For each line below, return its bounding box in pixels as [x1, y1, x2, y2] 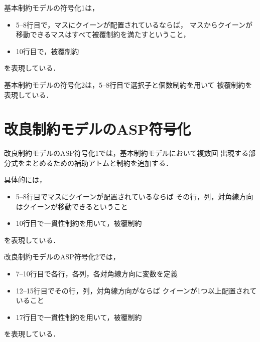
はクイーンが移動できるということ [16, 201, 128, 211]
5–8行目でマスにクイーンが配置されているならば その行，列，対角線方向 [16, 191, 253, 202]
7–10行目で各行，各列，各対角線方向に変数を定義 [16, 268, 178, 279]
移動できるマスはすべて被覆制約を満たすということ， [16, 29, 190, 40]
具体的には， [4, 174, 46, 185]
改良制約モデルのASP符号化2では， [4, 251, 120, 262]
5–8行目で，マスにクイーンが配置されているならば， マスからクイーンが [16, 19, 253, 30]
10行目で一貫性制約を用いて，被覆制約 [16, 218, 142, 228]
